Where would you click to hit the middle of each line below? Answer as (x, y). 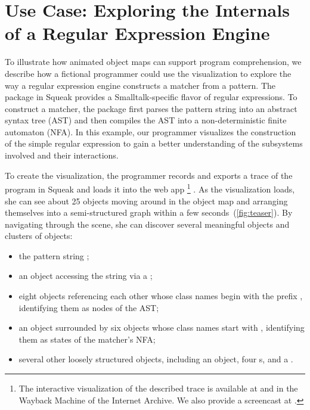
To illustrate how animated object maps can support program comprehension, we (153, 62)
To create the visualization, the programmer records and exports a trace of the (149, 175)
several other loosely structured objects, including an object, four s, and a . (156, 359)
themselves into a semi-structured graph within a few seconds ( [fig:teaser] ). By (149, 212)
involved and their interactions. (62, 155)
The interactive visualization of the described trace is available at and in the (158, 388)
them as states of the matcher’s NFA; (87, 339)
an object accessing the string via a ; (86, 276)
